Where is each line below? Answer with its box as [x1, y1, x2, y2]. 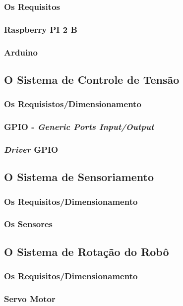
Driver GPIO [4, 143, 59, 155]
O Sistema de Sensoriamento [4, 169, 154, 184]
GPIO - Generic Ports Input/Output [4, 121, 154, 133]
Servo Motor [4, 292, 56, 305]
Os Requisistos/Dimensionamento [4, 98, 141, 110]
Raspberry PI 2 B [4, 23, 77, 35]
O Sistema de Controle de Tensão [4, 71, 180, 87]
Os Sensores [4, 218, 53, 230]
